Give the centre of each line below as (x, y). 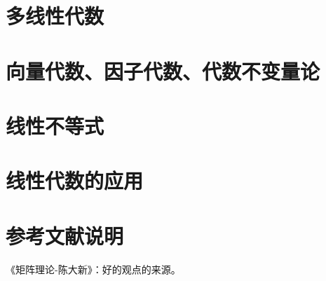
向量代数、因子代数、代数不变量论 (163, 70)
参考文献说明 (65, 235)
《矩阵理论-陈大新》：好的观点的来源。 (93, 269)
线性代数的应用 (75, 180)
